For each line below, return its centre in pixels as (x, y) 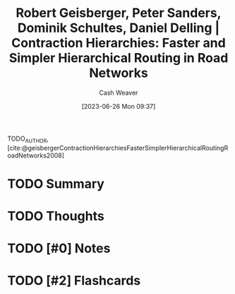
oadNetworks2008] (36, 155)
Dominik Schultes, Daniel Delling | (119, 28)
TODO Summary (56, 183)
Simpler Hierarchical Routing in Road (119, 58)
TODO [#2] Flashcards (74, 281)
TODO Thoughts (56, 216)
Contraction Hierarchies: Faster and (119, 43)
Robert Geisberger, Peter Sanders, (119, 13)
